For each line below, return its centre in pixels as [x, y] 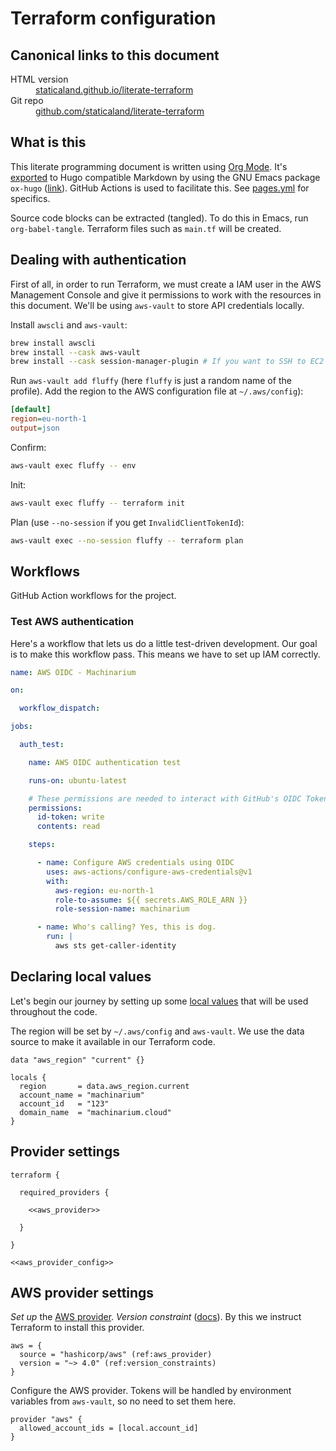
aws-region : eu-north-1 [104, 890]
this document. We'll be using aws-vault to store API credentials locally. [157, 305]
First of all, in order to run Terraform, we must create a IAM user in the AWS [166, 284]
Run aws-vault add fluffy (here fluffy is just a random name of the [151, 381]
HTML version [39, 79]
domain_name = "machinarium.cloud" [95, 1112]
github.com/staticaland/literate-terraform [120, 111]
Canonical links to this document [115, 55]
